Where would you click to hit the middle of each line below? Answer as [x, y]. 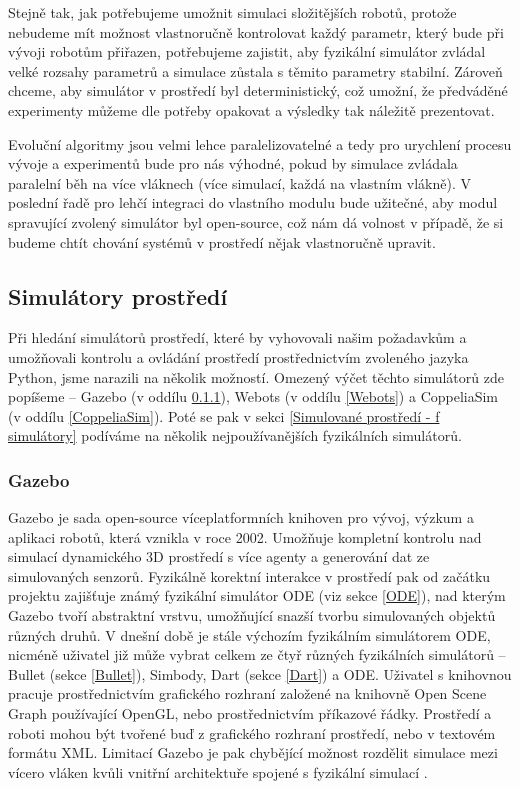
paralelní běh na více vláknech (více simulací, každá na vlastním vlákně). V [239, 182]
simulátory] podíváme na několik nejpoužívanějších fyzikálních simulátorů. [235, 435]
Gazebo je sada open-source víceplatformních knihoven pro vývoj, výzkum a [241, 517]
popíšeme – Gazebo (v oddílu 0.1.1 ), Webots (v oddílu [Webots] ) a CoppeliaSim [253, 396]
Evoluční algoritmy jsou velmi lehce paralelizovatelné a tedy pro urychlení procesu [260, 143]
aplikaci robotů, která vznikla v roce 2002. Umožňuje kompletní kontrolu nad [245, 536]
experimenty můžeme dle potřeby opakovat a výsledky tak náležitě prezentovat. [251, 109]
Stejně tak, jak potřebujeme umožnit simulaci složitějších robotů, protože [232, 12]
